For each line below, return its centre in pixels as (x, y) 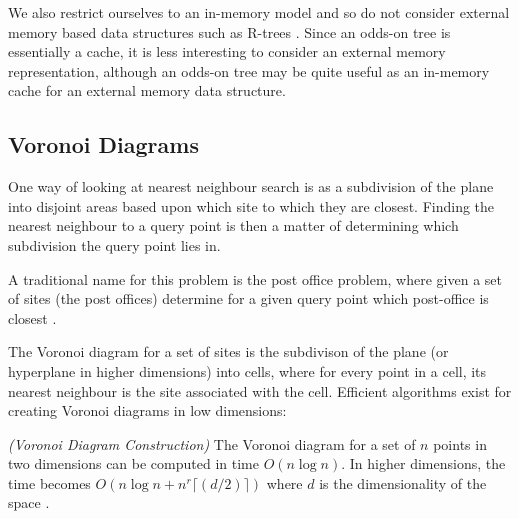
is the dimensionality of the (403, 482)
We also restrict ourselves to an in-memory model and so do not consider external (259, 12)
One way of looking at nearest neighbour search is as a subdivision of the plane (251, 186)
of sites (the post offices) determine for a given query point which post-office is (248, 298)
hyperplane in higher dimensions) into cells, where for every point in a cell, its (247, 370)
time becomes (49, 482)
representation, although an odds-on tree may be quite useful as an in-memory (249, 70)
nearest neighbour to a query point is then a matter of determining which (233, 225)
